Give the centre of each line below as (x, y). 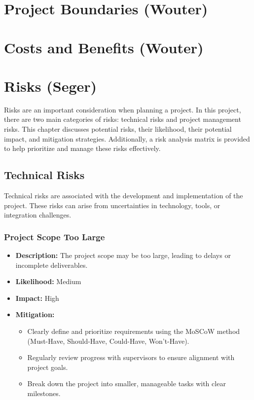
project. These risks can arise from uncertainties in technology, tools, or (112, 205)
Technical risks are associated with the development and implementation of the (124, 196)
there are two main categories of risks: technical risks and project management (123, 119)
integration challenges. (38, 215)
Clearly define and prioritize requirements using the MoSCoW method (134, 331)
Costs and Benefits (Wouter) (104, 47)
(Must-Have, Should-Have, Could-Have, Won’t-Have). (108, 341)
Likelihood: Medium (48, 281)
